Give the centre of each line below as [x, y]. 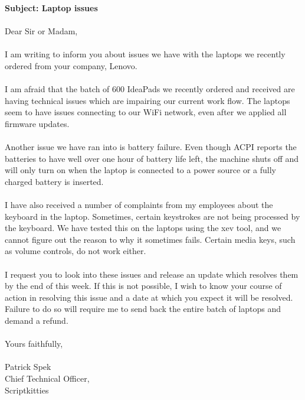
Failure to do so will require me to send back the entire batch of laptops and [143, 309]
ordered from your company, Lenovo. [71, 65]
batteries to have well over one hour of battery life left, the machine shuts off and [152, 158]
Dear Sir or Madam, [41, 31]
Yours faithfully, [34, 344]
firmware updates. [37, 123]
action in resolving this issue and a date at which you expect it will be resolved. [149, 297]
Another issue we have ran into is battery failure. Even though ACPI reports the [151, 147]
